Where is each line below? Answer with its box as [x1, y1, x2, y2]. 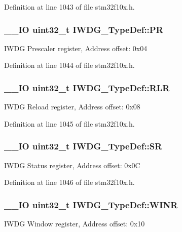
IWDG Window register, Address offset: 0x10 [4, 218, 145, 229]
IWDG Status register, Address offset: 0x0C [4, 160, 140, 170]
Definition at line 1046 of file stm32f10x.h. [4, 177, 135, 187]
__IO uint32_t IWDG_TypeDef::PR [4, 23, 163, 35]
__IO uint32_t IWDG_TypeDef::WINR [4, 198, 178, 211]
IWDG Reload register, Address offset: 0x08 [4, 101, 140, 112]
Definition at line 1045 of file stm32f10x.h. [4, 118, 135, 129]
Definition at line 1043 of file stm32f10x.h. [4, 2, 135, 12]
